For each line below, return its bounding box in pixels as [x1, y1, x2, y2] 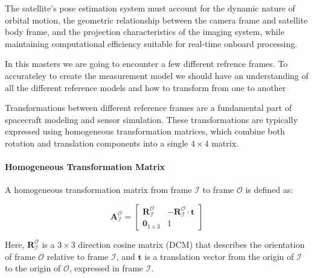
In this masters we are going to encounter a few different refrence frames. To [5, 57, 288, 70]
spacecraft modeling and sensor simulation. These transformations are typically [5, 113, 298, 125]
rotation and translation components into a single [5, 136, 188, 149]
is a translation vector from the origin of [144, 250, 294, 262]
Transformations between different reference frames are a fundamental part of [5, 101, 292, 114]
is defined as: [245, 183, 293, 196]
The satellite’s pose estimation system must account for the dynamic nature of [5, 2, 295, 14]
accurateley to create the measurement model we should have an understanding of [5, 69, 309, 81]
